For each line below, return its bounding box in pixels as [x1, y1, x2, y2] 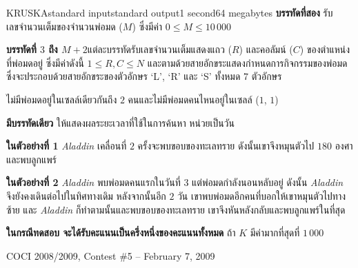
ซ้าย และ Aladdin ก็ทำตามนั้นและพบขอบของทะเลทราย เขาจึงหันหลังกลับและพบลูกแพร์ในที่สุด [6, 202, 346, 216]
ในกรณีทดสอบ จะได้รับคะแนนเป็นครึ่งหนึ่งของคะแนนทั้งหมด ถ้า [6, 225, 236, 240]
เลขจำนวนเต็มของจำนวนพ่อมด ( [6, 19, 123, 33]
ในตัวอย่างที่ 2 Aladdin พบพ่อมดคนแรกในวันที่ [6, 175, 181, 189]
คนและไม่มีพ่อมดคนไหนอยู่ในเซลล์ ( [128, 92, 259, 106]
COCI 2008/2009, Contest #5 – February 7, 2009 [6, 248, 215, 262]
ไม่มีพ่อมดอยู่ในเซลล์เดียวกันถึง [6, 92, 117, 106]
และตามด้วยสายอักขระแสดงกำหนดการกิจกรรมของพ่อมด [147, 55, 348, 70]
